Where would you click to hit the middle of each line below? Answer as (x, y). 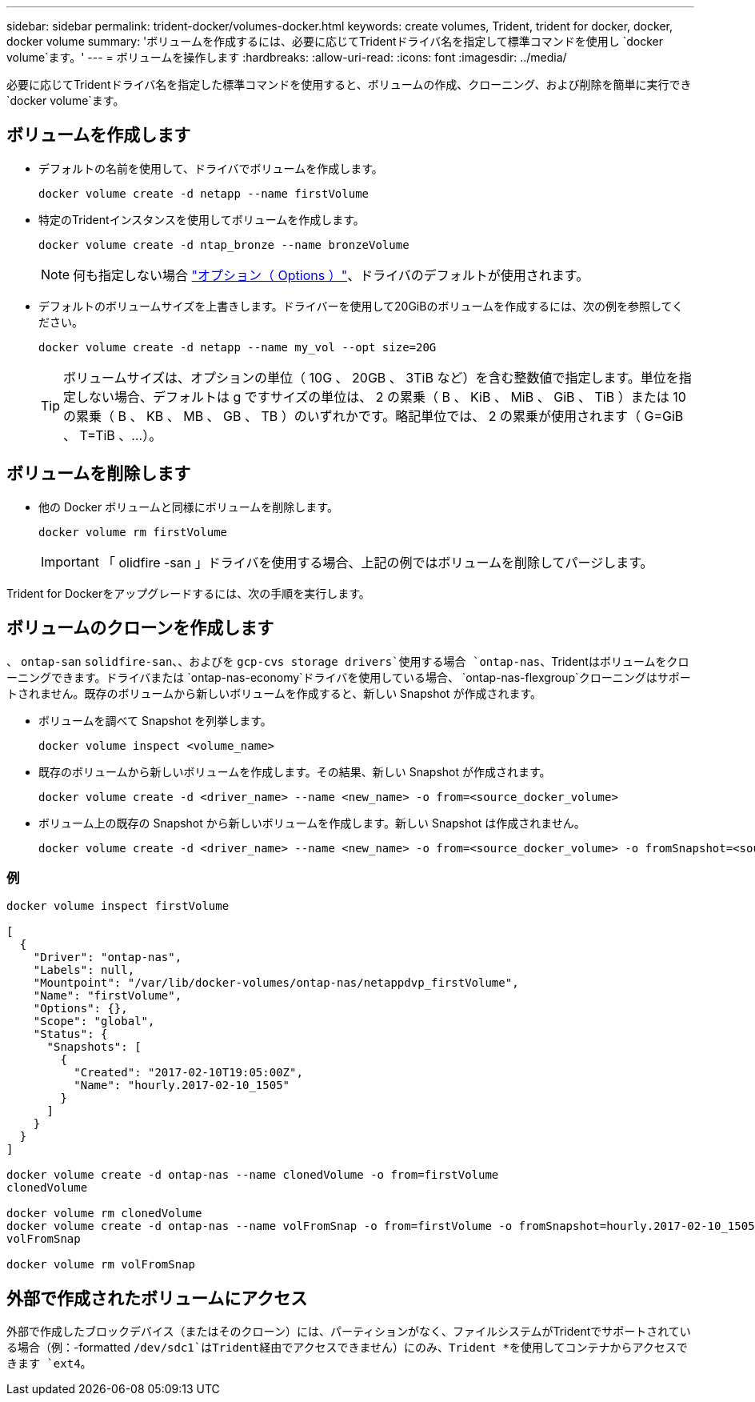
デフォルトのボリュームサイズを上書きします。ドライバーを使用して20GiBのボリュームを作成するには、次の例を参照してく (361, 306)
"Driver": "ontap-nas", (108, 957)
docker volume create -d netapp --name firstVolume (204, 193)
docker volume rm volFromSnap (101, 1265)
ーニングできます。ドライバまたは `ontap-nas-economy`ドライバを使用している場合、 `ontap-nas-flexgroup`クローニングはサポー (349, 677)
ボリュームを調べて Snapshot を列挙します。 (155, 720)
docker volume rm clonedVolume (104, 1214)
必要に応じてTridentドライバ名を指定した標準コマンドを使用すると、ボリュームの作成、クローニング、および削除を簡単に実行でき (349, 84)
